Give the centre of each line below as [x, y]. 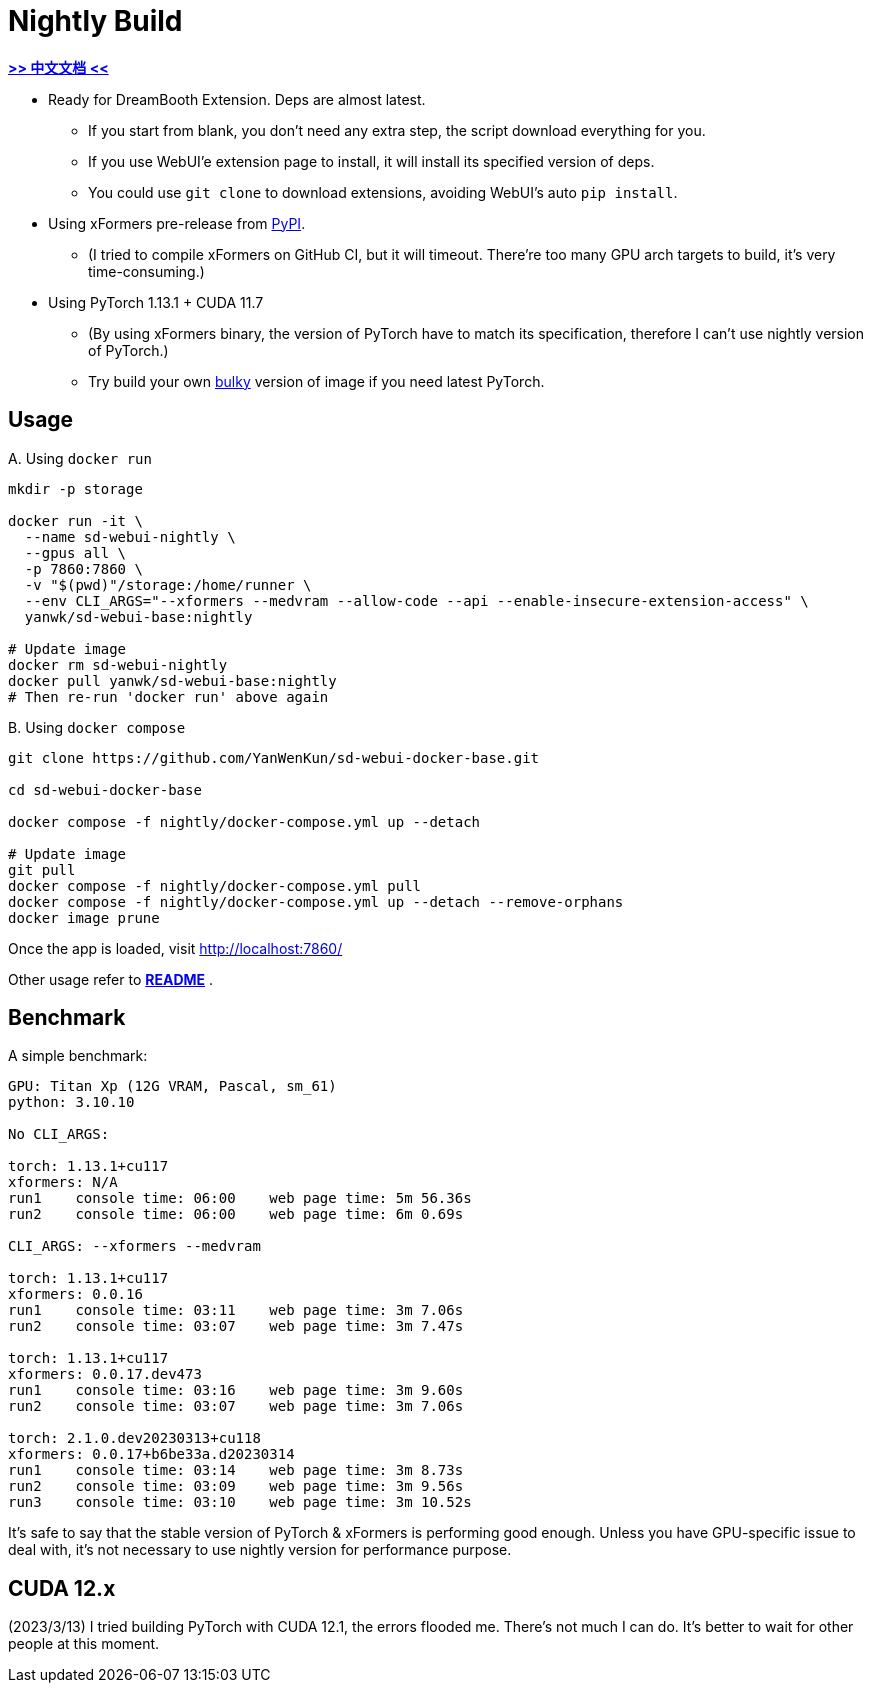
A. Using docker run [80, 458]
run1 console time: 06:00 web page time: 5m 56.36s [240, 1198]
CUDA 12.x [62, 1588]
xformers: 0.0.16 [75, 1294]
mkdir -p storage [75, 488]
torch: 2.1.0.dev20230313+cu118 [134, 1438]
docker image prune [84, 917]
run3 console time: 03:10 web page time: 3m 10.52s [240, 1502]
